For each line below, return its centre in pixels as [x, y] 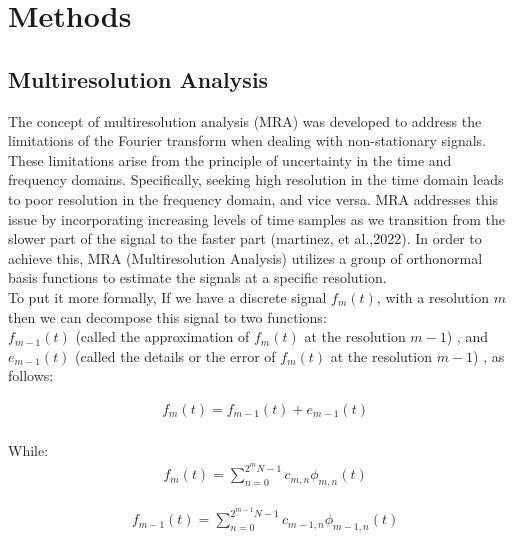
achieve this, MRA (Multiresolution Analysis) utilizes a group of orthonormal [245, 257]
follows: [31, 375]
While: [28, 449]
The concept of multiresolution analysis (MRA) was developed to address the [245, 120]
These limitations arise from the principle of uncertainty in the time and [230, 159]
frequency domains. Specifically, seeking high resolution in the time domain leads [256, 179]
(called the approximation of [162, 336]
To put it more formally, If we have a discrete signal [167, 296]
